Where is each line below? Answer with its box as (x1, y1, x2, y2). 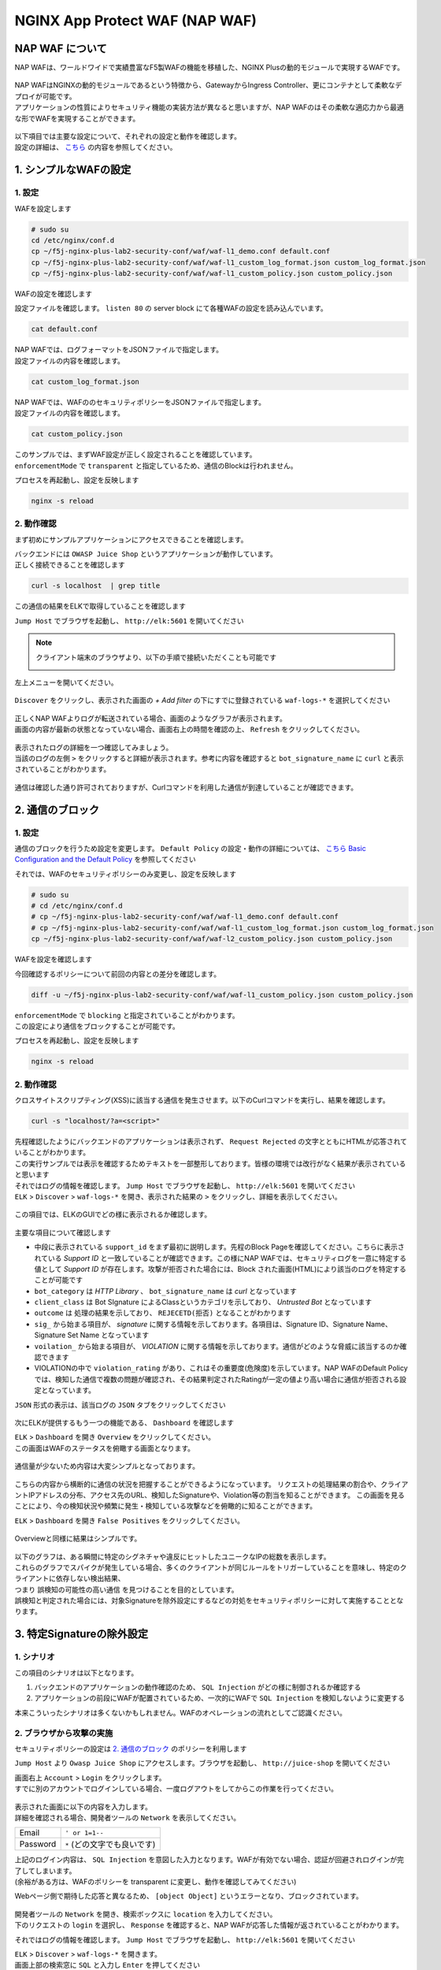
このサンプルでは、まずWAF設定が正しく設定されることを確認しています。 (14, 450, 257, 459)
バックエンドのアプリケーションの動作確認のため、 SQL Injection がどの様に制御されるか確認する (34, 1682, 361, 1692)
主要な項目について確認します (14, 1228, 112, 1237)
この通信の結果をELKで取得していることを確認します (14, 601, 187, 611)
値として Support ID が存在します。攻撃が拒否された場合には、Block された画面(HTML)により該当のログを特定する (34, 1264, 407, 1273)
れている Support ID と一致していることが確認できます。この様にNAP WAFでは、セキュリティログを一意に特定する (34, 1253, 407, 1262)
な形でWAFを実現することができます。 (14, 113, 140, 123)
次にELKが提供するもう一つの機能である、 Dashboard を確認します (14, 1418, 234, 1427)
